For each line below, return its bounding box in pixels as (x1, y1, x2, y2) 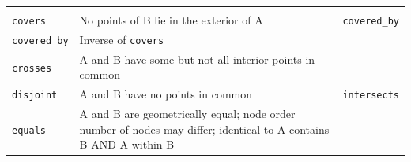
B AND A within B (79, 136, 175, 153)
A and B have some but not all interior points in (79, 50, 315, 67)
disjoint (12, 90, 58, 101)
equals (12, 124, 46, 136)
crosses (12, 62, 52, 74)
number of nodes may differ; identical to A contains (79, 120, 330, 137)
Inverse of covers (79, 31, 164, 47)
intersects (342, 90, 399, 101)
